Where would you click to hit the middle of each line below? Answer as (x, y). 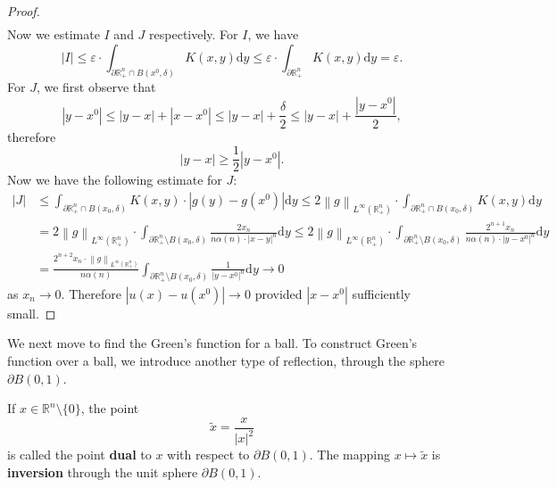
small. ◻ (32, 313)
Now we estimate (54, 34)
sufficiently (381, 293)
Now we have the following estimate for (115, 180)
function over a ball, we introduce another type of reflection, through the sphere (226, 361)
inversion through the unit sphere (103, 471)
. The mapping (350, 455)
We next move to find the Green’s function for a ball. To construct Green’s (212, 343)
